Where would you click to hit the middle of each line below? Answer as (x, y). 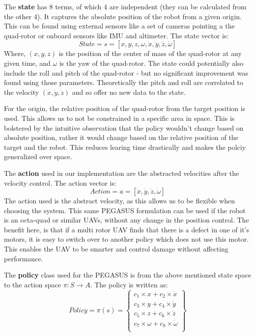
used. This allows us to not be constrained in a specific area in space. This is (119, 118)
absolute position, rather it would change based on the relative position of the (121, 137)
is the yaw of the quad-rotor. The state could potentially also (151, 63)
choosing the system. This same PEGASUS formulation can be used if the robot (125, 210)
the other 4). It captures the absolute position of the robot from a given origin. (123, 16)
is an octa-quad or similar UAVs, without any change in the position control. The (127, 220)
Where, (15, 53)
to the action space (32, 284)
